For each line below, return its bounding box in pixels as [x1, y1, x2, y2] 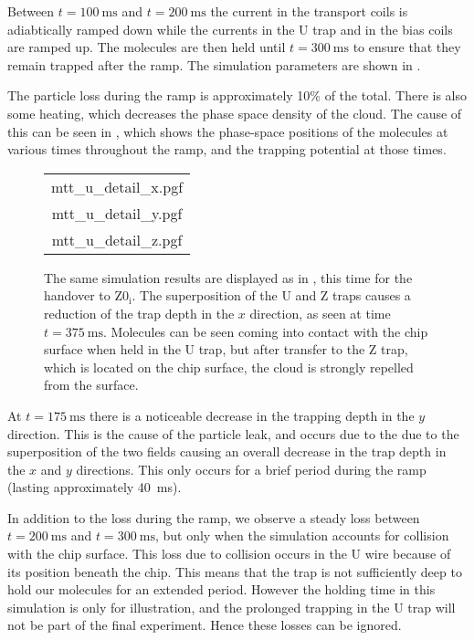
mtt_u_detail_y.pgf [51, 202, 183, 224]
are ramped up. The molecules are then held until [7, 37, 286, 57]
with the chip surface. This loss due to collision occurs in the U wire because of [7, 544, 451, 563]
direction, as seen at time [249, 303, 391, 322]
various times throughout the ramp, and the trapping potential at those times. [7, 140, 447, 159]
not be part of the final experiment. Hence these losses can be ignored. [7, 615, 402, 635]
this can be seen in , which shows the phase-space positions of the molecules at [7, 121, 448, 141]
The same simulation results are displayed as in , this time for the [44, 268, 413, 287]
